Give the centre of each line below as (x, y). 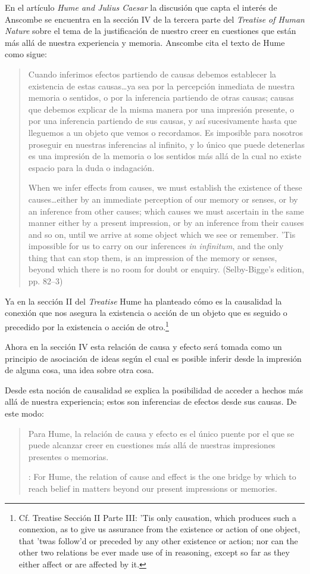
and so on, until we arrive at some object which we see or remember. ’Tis (162, 234)
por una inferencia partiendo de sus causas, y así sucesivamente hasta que (162, 121)
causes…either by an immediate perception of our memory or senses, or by (163, 199)
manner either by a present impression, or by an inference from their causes (166, 223)
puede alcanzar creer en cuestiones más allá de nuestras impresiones (152, 445)
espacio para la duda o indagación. (91, 167)
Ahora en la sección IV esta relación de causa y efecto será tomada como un (143, 347)
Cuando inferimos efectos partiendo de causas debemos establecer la (152, 74)
